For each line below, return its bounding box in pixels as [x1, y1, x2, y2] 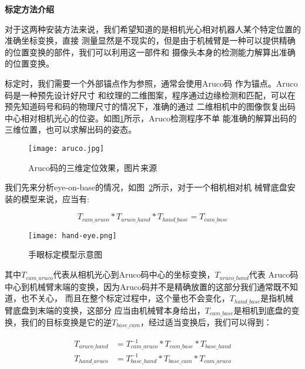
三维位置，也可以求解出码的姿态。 [5, 123, 136, 136]
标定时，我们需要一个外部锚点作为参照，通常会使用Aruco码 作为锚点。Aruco [5, 77, 298, 89]
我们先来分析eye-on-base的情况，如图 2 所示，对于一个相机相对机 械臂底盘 [5, 181, 287, 193]
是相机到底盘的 [233, 304, 291, 316]
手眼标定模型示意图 [28, 248, 102, 261]
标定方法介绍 [5, 3, 54, 15]
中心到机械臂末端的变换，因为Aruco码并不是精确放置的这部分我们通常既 [5, 280, 281, 292]
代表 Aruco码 [249, 268, 299, 281]
